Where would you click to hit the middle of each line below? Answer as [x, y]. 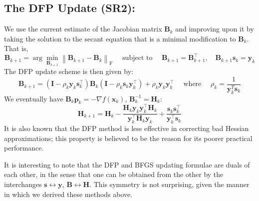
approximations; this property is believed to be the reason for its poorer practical [128, 138]
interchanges [23, 184]
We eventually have [34, 98]
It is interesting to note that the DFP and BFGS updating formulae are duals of [127, 164]
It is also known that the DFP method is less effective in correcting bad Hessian [127, 128]
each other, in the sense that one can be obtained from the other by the [114, 174]
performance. [24, 148]
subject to [137, 58]
